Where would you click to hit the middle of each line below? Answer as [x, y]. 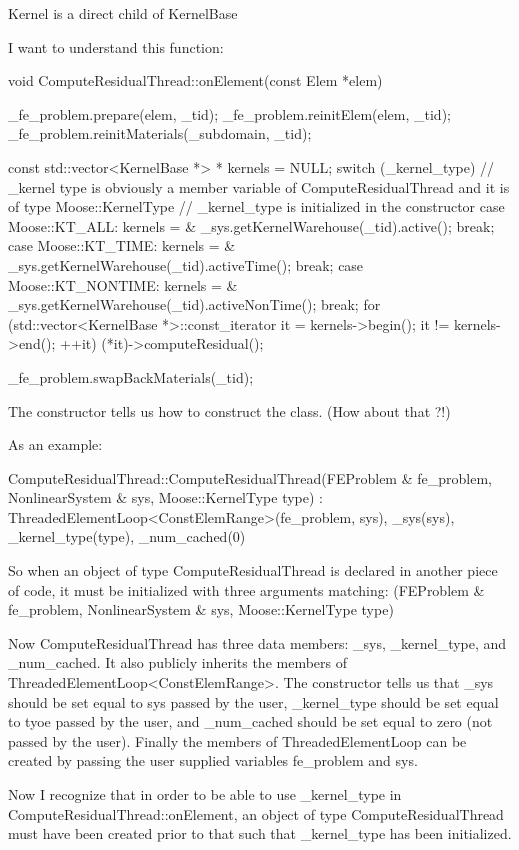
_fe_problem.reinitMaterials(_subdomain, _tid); [160, 133]
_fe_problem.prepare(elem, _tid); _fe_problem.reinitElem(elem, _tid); [229, 113]
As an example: [55, 444]
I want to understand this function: [116, 46]
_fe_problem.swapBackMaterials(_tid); [131, 376]
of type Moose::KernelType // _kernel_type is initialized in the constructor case [256, 206]
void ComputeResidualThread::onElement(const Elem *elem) [195, 80]
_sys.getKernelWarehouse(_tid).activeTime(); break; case [186, 264]
